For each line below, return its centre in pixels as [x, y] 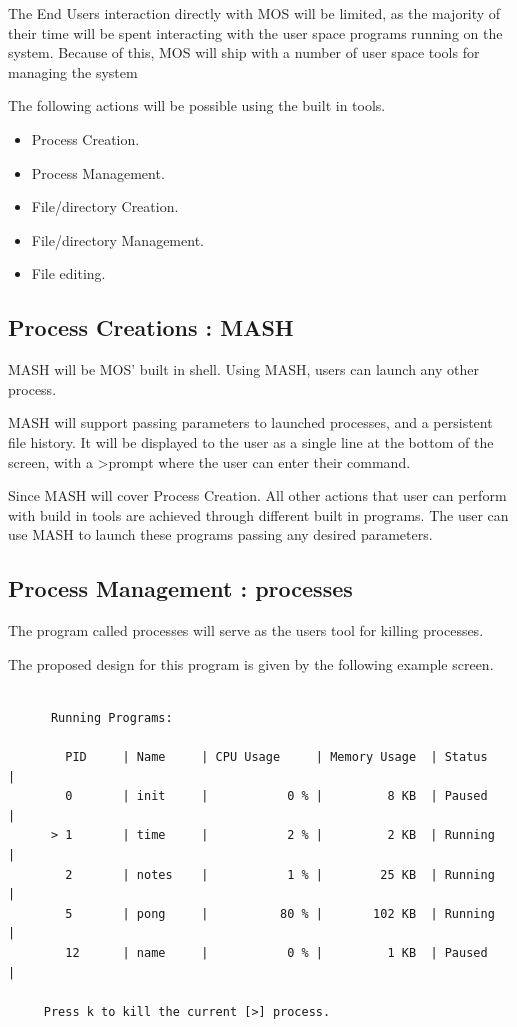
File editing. [68, 273]
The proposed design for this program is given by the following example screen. [251, 663]
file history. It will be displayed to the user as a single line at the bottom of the [251, 441]
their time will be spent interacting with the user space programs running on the [255, 32]
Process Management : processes [180, 588]
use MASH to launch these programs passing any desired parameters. [220, 534]
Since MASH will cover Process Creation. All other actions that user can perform [257, 495]
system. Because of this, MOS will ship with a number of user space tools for [244, 52]
